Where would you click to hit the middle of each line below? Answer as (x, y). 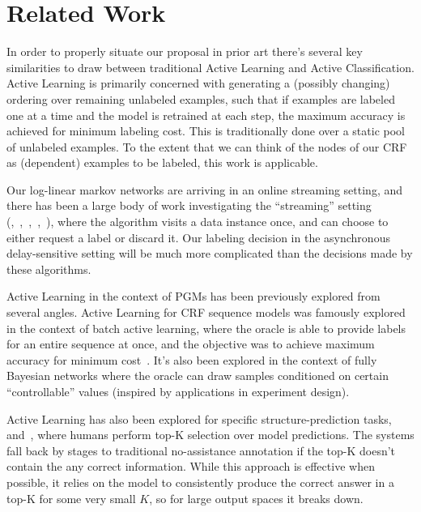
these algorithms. (49, 269)
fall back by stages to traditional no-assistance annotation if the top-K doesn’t (201, 450)
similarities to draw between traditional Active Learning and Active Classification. (210, 67)
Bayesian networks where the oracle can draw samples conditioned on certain (198, 375)
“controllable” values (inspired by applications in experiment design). (178, 391)
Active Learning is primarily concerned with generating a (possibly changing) (198, 83)
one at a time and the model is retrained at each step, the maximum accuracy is (206, 115)
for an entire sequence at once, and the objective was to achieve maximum (191, 344)
